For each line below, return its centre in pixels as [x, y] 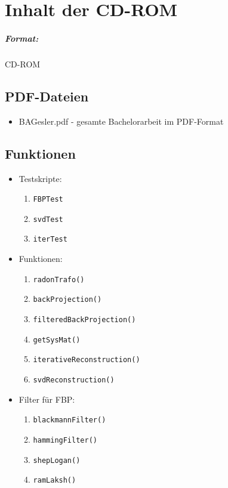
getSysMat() [57, 340]
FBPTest [48, 200]
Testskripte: [40, 178]
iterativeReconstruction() [87, 360]
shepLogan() [57, 460]
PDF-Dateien [47, 96]
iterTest [50, 240]
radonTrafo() [59, 279]
